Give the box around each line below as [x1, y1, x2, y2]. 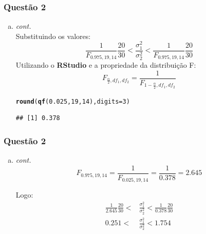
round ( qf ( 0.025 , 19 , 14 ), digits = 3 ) [15, 98, 130, 105]
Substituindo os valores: [15, 30, 91, 41]
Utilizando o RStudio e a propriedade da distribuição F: [15, 60, 196, 70]
